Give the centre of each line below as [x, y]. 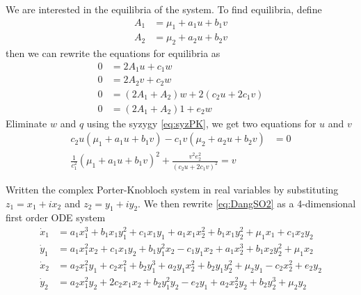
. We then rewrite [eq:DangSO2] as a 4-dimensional [247, 203]
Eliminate [26, 123]
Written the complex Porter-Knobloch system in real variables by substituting [172, 189]
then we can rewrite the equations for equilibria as [113, 53]
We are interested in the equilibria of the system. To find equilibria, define [164, 9]
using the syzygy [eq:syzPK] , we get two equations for [201, 123]
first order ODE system [56, 217]
